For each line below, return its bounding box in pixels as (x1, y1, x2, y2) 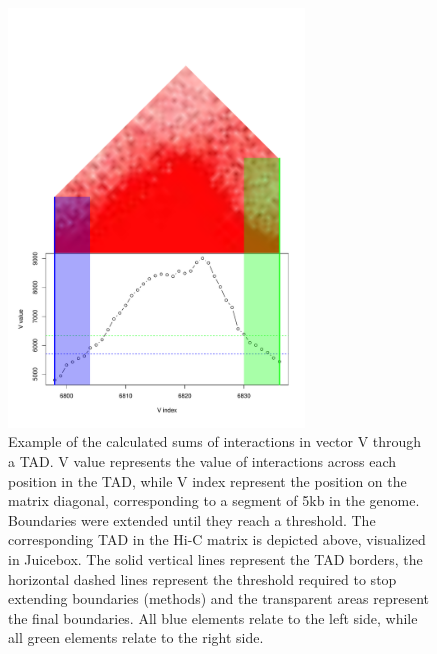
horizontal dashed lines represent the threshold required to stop (8, 568, 397, 589)
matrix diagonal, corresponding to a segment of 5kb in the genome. (8, 490, 420, 511)
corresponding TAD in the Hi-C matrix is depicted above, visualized (8, 529, 426, 550)
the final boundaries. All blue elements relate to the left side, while (8, 607, 418, 628)
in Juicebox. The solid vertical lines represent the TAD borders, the (8, 548, 423, 569)
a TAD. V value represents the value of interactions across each (8, 450, 397, 471)
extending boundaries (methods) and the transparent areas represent (8, 588, 430, 609)
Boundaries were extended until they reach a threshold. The (8, 509, 376, 530)
